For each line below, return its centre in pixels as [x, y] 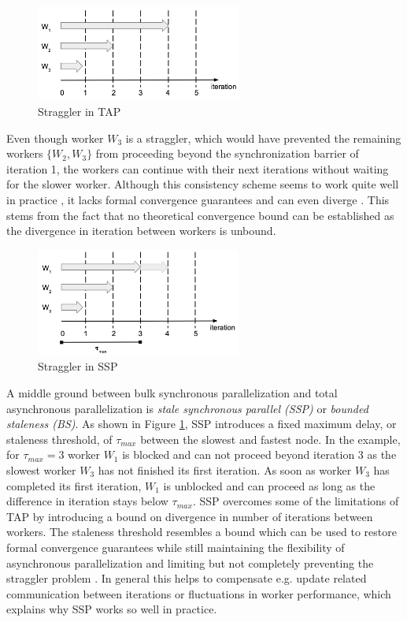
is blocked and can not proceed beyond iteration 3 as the [259, 454]
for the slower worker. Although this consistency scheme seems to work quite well [203, 184]
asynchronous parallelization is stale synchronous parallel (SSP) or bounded [187, 408]
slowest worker [41, 470]
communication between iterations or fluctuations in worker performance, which [199, 593]
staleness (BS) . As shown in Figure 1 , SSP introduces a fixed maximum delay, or [202, 424]
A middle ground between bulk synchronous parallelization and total [172, 393]
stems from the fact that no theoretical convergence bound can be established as [200, 215]
